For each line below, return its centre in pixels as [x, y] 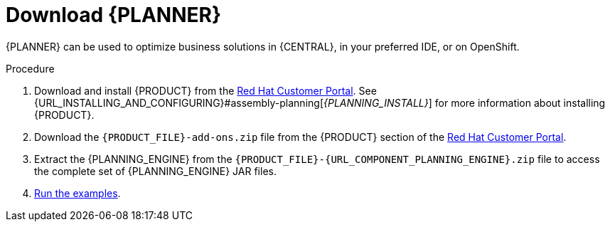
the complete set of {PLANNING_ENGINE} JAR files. [155, 171]
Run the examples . [77, 193]
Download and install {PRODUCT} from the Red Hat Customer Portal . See [205, 90]
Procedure [30, 68]
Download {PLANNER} [114, 15]
